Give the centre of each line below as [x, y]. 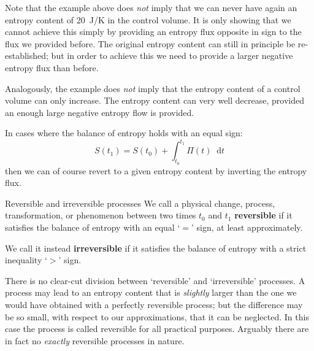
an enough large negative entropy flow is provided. [100, 112]
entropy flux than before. [52, 67]
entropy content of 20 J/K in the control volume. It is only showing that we [148, 19]
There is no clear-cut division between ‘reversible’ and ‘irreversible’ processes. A [155, 280]
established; [27, 56]
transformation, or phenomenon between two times [101, 215]
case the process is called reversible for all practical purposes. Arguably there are [157, 329]
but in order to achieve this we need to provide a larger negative [172, 56]
